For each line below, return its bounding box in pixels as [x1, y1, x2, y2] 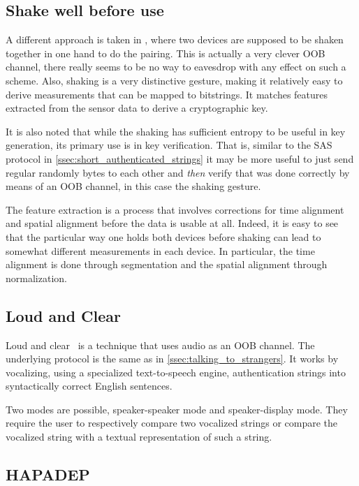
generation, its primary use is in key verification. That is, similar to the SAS [6, 138, 332, 152]
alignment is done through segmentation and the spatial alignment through [6, 257, 328, 272]
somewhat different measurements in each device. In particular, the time [6, 243, 315, 258]
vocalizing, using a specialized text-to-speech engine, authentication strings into [6, 364, 346, 379]
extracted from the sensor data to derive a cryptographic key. [6, 101, 268, 115]
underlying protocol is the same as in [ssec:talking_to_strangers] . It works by [6, 351, 339, 366]
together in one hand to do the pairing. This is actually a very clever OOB [6, 45, 325, 60]
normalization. [6, 270, 67, 285]
